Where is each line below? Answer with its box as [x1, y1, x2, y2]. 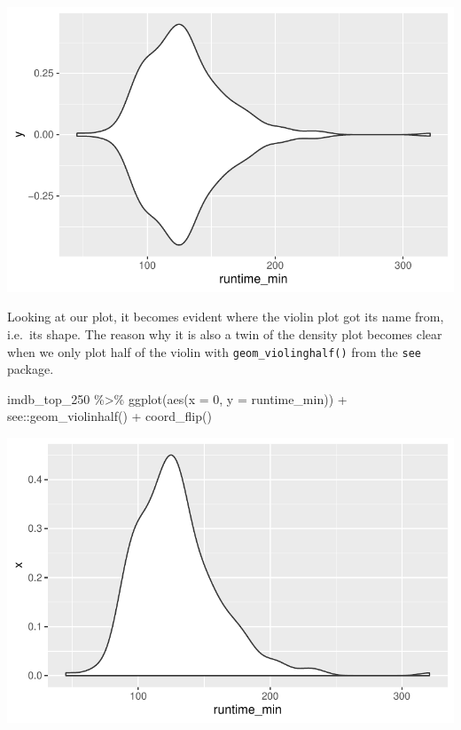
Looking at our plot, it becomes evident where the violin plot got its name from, [7, 307, 444, 326]
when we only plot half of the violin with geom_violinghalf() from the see [7, 342, 421, 361]
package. [7, 360, 54, 378]
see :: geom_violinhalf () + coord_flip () [7, 407, 212, 425]
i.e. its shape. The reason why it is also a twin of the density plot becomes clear [7, 324, 442, 343]
